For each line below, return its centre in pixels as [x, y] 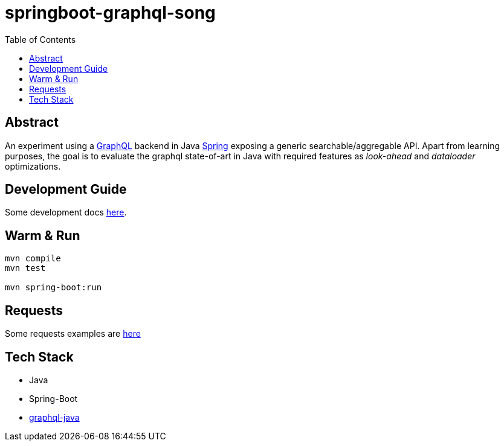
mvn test [25, 268]
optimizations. [33, 166]
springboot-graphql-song [110, 13]
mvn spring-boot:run [53, 288]
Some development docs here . [66, 212]
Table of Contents [40, 39]
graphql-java [54, 417]
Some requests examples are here [73, 334]
